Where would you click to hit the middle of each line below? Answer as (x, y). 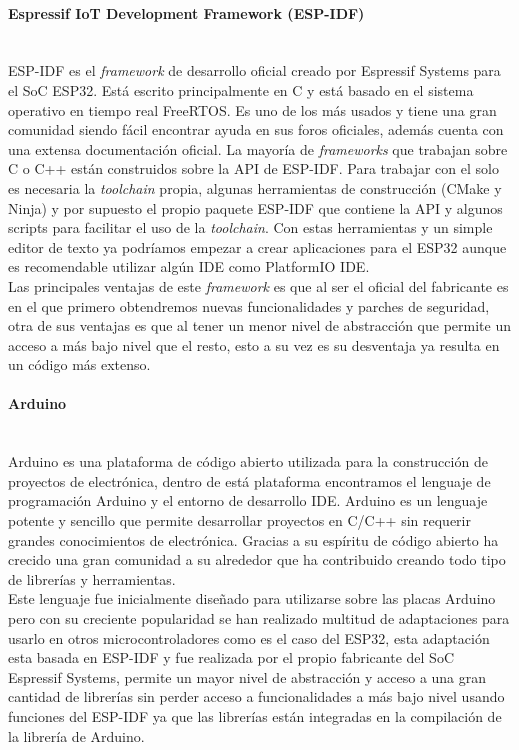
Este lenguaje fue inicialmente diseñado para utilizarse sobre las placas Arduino (252, 598)
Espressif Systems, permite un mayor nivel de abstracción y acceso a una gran (247, 676)
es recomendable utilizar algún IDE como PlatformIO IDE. (189, 266)
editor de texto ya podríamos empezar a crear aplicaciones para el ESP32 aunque (257, 246)
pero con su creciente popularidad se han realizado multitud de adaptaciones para (259, 618)
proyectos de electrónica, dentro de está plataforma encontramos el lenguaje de (249, 480)
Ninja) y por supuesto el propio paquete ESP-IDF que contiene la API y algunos (255, 207)
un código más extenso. (79, 364)
